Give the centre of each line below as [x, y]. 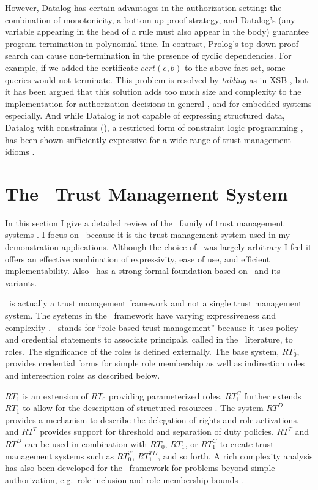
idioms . [20, 151]
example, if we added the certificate [72, 67]
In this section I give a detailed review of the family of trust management [145, 222]
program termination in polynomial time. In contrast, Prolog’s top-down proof [152, 43]
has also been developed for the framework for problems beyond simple [140, 468]
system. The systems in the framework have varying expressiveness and [140, 315]
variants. [21, 282]
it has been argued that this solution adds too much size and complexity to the [153, 91]
